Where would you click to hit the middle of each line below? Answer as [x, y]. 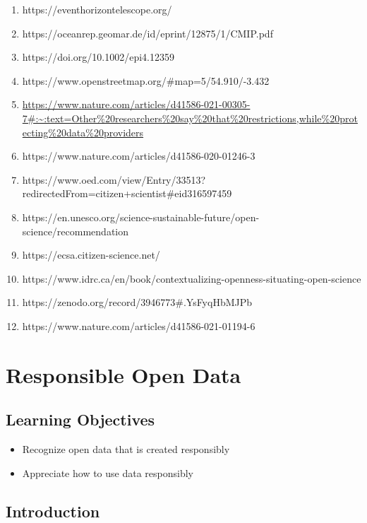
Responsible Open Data [124, 374]
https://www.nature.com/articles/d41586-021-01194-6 [139, 325]
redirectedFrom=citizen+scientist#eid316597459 [127, 193]
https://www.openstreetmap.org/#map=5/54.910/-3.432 [146, 80]
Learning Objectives [80, 419]
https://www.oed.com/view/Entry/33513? [114, 179]
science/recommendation [76, 231]
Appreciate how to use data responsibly [108, 472]
